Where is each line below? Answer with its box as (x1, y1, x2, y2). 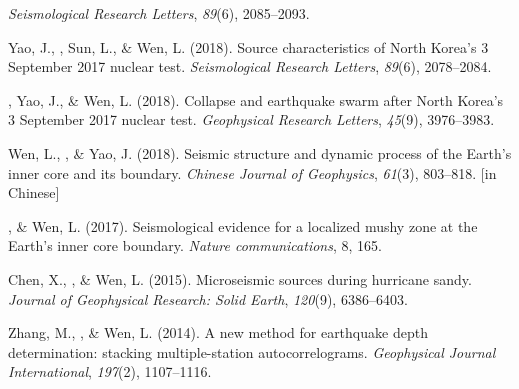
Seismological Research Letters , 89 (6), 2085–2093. (8, 3, 310, 23)
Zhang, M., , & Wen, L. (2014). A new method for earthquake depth (8, 322, 428, 343)
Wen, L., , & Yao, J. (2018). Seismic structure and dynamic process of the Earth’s (8, 142, 512, 163)
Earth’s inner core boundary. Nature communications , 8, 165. (8, 235, 382, 256)
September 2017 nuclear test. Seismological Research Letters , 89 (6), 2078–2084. (8, 56, 492, 77)
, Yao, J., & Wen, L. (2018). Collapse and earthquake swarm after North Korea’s (8, 89, 504, 110)
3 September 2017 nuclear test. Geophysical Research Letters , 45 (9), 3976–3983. (8, 109, 495, 130)
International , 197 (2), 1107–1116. (8, 361, 212, 382)
